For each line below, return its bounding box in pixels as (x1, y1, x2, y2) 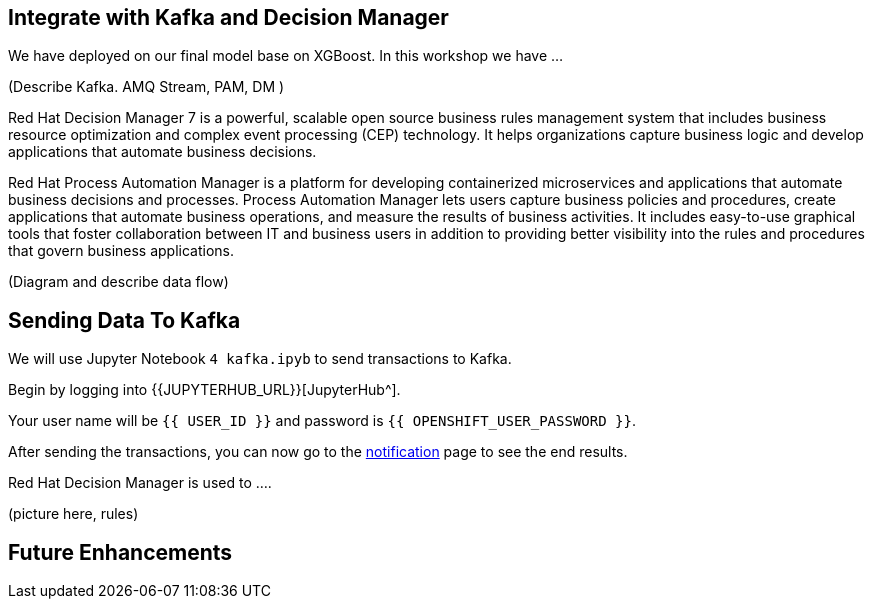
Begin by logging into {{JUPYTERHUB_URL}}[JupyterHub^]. (8, 381, 401, 399)
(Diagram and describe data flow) (8, 273, 229, 291)
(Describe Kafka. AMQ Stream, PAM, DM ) (8, 78, 285, 96)
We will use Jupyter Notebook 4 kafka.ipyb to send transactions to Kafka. (8, 350, 512, 368)
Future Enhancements (8, 539, 233, 565)
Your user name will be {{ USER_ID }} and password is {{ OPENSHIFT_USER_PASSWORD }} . (8, 412, 636, 430)
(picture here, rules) (8, 505, 139, 523)
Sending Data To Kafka (8, 307, 241, 333)
